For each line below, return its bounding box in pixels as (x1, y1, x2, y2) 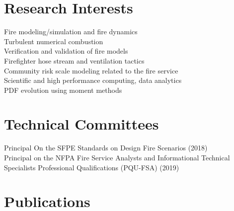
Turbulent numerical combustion (4, 36, 103, 46)
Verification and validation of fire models (4, 46, 128, 56)
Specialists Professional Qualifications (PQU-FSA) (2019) (4, 162, 179, 172)
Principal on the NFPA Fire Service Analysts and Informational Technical (4, 152, 230, 162)
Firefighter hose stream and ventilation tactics (4, 55, 145, 66)
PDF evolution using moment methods (4, 84, 122, 95)
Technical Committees (4, 114, 159, 134)
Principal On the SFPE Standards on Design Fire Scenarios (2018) (4, 142, 208, 153)
